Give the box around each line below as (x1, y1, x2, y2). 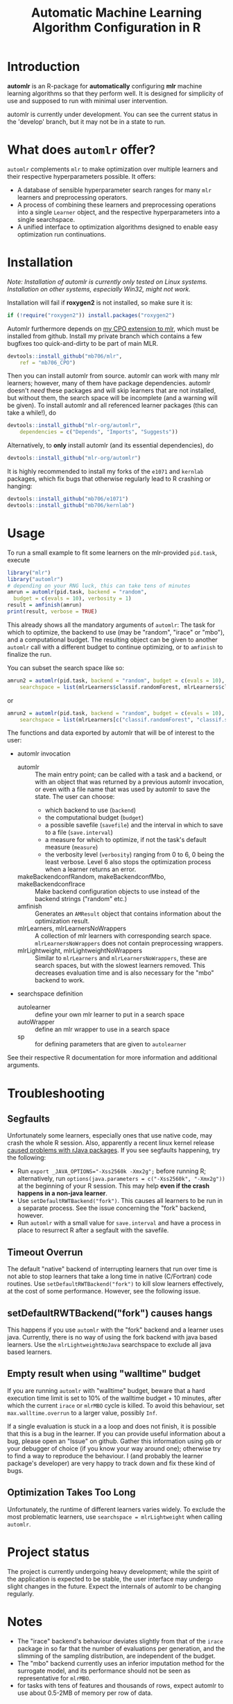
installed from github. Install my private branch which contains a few (7, 332, 202, 340)
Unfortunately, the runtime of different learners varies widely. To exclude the (7, 1505, 225, 1513)
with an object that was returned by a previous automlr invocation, (34, 778, 224, 786)
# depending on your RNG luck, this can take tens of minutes (7, 582, 191, 589)
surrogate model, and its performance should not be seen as (17, 1666, 191, 1675)
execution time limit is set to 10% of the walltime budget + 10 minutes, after (7, 1394, 222, 1402)
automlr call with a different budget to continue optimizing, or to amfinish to (7, 642, 223, 651)
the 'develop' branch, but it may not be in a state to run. (7, 117, 166, 126)
